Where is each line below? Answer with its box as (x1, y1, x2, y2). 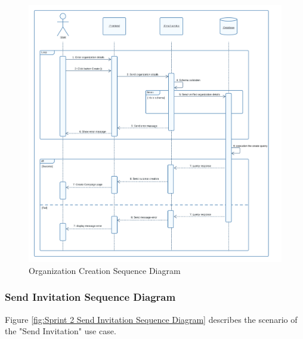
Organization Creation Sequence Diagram (29, 264, 181, 276)
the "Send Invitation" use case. (5, 325, 116, 337)
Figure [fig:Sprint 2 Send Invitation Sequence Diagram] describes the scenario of (5, 313, 298, 325)
